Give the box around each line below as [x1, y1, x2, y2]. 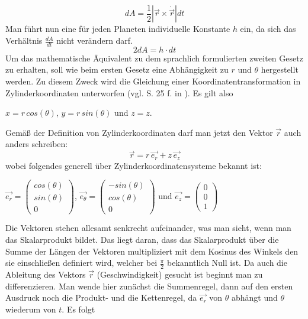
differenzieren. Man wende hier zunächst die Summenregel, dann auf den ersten [5, 279, 293, 292]
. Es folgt [62, 302, 95, 315]
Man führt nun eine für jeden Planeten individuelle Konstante [5, 22, 230, 35]
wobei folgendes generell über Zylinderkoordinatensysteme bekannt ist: [5, 159, 262, 171]
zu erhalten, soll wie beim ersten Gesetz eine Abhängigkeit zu [5, 63, 229, 76]
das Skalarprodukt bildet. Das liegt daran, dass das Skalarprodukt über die [5, 233, 279, 246]
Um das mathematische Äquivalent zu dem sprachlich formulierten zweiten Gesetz [5, 51, 303, 64]
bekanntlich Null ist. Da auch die [167, 256, 287, 269]
